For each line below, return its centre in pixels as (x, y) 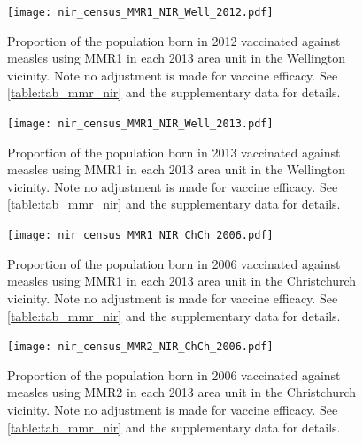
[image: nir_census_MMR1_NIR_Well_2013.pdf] (140, 124)
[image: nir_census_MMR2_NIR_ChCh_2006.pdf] (140, 347)
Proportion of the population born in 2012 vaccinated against (174, 40)
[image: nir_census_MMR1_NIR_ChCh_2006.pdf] (140, 236)
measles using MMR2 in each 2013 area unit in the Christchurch (182, 392)
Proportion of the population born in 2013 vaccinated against (174, 152)
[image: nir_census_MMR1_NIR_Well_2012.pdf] (140, 12)
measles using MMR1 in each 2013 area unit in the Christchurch (182, 281)
